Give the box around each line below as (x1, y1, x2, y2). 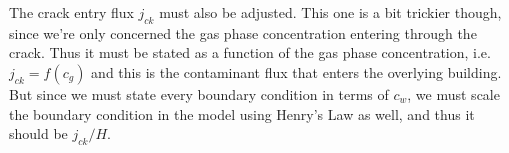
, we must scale (407, 83, 500, 104)
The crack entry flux (9, 2, 134, 22)
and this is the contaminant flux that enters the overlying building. (91, 61, 502, 82)
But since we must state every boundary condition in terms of (9, 83, 389, 104)
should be (9, 123, 68, 144)
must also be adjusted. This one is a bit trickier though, (159, 2, 502, 22)
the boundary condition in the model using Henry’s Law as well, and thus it (9, 103, 475, 124)
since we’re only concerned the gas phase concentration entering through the (9, 22, 477, 43)
